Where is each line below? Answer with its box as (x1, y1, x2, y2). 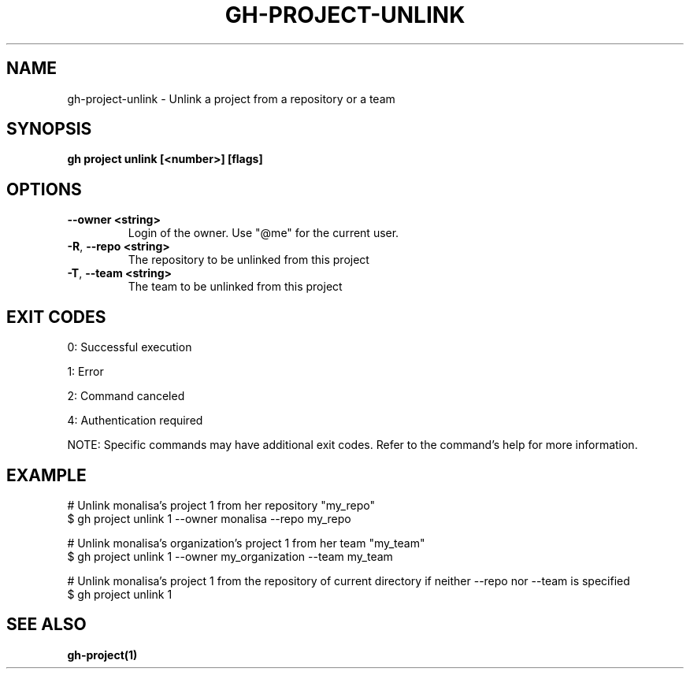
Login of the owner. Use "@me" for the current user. (128, 226, 399, 240)
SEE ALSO (6, 614, 87, 635)
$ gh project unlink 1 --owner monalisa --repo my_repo (67, 511, 351, 525)
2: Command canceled (67, 389, 185, 403)
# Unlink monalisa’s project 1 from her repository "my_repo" (67, 498, 375, 512)
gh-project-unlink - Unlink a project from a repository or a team (67, 91, 395, 106)
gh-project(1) (67, 647, 138, 662)
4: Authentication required (67, 414, 203, 428)
